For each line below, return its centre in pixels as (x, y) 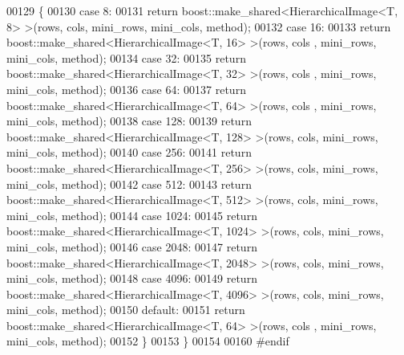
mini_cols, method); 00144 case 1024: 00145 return (132, 215)
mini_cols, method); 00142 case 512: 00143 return (129, 184)
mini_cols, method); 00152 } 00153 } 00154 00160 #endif (148, 341)
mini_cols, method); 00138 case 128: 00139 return (129, 121)
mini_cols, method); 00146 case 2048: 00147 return (132, 246)
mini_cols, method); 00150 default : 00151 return (126, 310)
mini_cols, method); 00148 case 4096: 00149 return (132, 278)
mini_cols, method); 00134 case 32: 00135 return (126, 57)
